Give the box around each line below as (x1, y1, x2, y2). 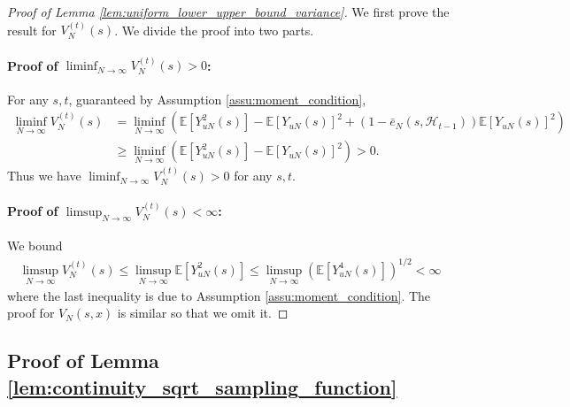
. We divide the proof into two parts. (114, 20, 314, 39)
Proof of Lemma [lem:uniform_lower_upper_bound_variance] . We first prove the (7, 3, 450, 20)
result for (7, 20, 57, 39)
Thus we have (7, 166, 81, 185)
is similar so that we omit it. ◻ (117, 303, 289, 322)
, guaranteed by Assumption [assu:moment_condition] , (68, 89, 366, 108)
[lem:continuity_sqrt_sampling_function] (7, 372, 397, 400)
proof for (7, 303, 55, 322)
